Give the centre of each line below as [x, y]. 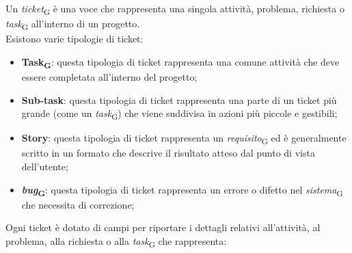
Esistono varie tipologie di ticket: [75, 39]
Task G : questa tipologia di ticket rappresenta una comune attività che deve [180, 62]
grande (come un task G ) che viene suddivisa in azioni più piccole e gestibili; [179, 114]
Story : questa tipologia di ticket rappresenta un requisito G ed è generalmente [184, 139]
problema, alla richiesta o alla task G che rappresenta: [116, 241]
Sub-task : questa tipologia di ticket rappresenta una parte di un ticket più [179, 99]
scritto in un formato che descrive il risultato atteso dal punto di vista [168, 153]
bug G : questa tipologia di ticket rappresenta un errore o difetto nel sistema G [182, 190]
